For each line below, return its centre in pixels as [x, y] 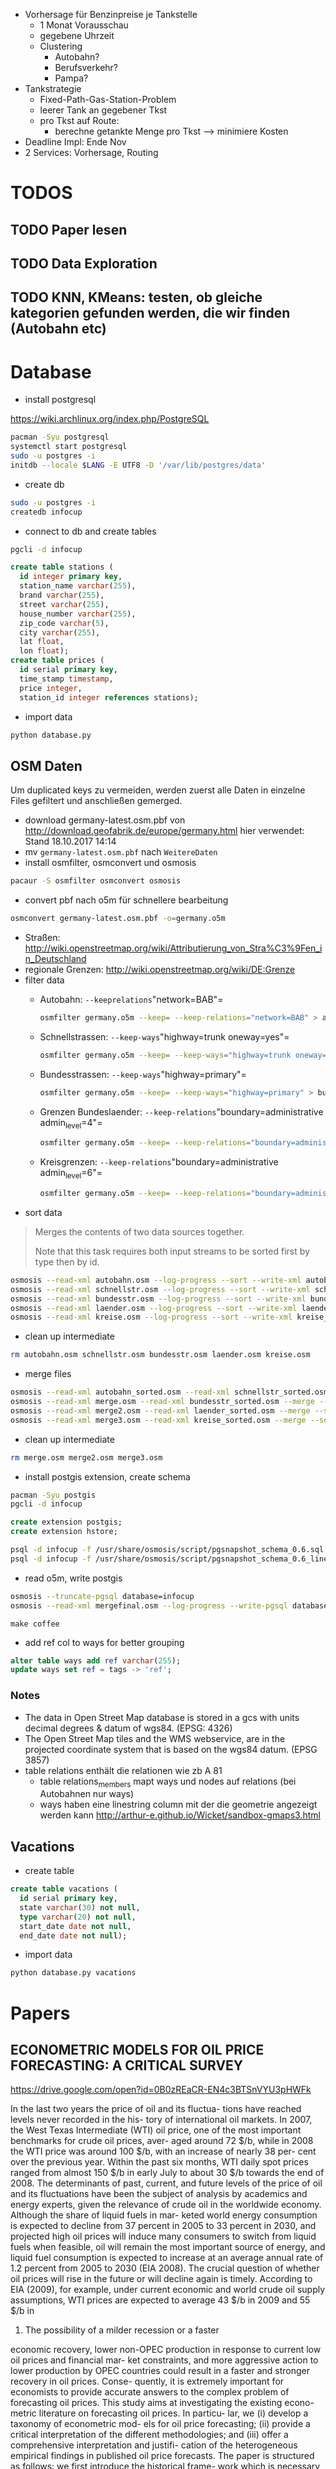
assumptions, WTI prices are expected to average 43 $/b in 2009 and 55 [160, 2300]
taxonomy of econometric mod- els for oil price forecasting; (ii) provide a [160, 2424]
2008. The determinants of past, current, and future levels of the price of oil [166, 2183]
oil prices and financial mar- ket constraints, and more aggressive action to [164, 2360]
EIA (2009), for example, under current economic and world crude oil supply [168, 2290]
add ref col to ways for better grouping [104, 1642]
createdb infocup [46, 512]
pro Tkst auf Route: [79, 120]
